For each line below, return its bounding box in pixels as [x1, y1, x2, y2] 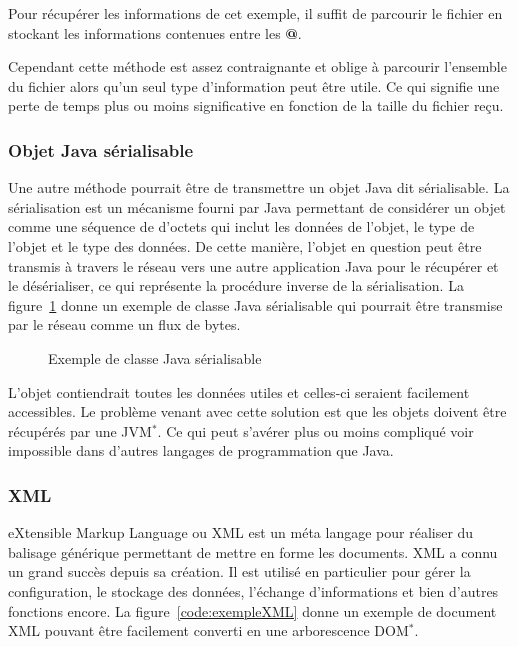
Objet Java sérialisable [8, 137, 194, 162]
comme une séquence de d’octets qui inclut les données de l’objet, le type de [8, 216, 475, 237]
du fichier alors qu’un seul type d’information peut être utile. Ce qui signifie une [8, 75, 500, 96]
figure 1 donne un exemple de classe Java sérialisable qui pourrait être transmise [8, 294, 503, 315]
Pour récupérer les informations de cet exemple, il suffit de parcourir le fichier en [8, 3, 503, 23]
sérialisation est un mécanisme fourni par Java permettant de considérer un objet [8, 196, 506, 217]
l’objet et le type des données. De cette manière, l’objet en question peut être [8, 235, 482, 256]
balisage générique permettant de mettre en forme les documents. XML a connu [8, 541, 498, 562]
